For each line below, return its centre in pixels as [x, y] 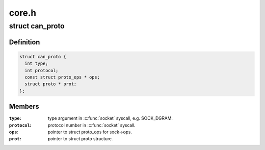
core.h [23, 13]
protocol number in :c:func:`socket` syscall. [92, 125]
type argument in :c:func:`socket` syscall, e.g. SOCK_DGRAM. [110, 118]
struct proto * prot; [51, 84]
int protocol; [42, 70]
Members [24, 107]
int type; [37, 63]
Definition [25, 42]
